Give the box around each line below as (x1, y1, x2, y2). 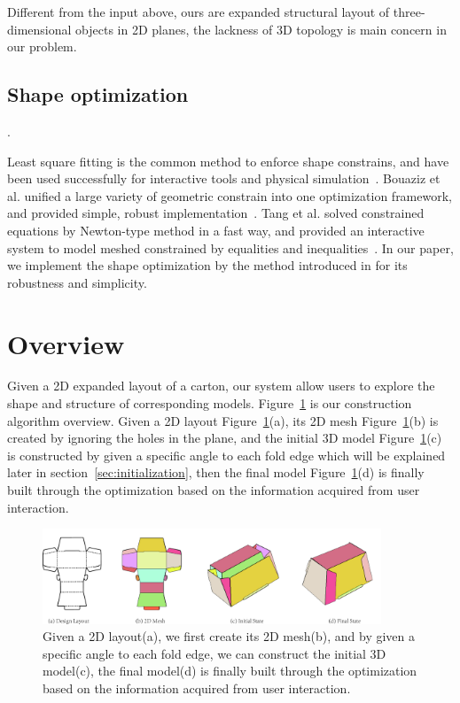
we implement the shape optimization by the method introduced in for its (7, 256, 408, 274)
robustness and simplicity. (7, 273, 147, 291)
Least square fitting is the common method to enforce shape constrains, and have (7, 151, 449, 170)
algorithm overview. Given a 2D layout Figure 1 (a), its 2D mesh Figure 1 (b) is (7, 411, 439, 429)
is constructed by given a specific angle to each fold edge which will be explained (7, 445, 446, 464)
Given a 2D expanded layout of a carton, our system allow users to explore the (7, 376, 435, 395)
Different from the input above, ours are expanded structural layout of (7, 3, 390, 20)
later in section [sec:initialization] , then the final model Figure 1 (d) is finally (7, 463, 425, 482)
